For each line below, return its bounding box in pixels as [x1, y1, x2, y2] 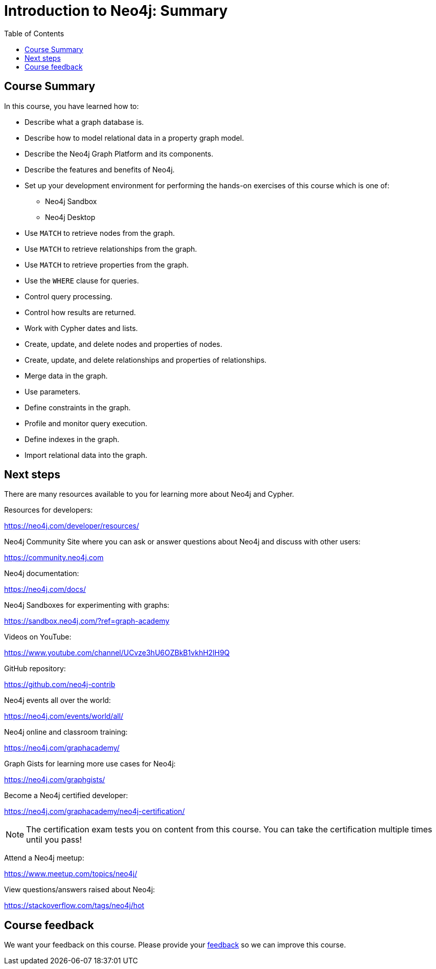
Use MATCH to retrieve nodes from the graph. [25, 228, 175, 237]
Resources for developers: [4, 505, 93, 515]
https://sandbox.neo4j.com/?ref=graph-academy [4, 616, 170, 626]
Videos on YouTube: [4, 632, 72, 642]
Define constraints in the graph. [25, 403, 131, 412]
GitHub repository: [4, 664, 66, 673]
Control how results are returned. [25, 307, 136, 317]
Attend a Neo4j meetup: [4, 853, 84, 863]
